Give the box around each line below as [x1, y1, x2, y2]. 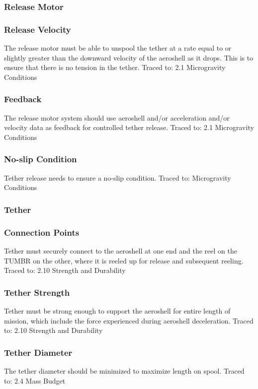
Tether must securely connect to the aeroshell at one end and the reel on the [4, 245, 237, 256]
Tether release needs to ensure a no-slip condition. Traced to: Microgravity [4, 172, 231, 183]
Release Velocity [4, 23, 71, 35]
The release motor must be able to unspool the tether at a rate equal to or [4, 43, 232, 53]
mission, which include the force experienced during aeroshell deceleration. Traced [4, 315, 254, 325]
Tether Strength [4, 286, 70, 298]
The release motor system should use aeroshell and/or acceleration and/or [4, 112, 230, 123]
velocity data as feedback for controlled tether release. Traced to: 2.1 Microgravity [4, 122, 254, 132]
